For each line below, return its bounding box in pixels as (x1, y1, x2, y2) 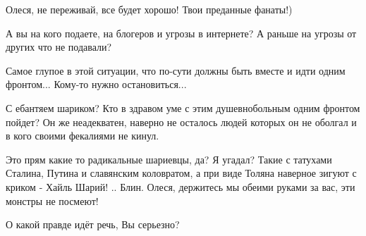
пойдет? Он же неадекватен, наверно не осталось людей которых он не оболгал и (6, 114, 357, 129)
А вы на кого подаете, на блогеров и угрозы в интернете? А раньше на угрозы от (6, 25, 357, 40)
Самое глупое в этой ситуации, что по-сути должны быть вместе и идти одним (6, 63, 346, 77)
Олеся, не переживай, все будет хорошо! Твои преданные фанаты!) (6, 2, 293, 16)
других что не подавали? (6, 39, 112, 54)
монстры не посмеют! (6, 193, 99, 208)
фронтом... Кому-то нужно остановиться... (6, 77, 187, 92)
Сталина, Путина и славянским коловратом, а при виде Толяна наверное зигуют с (6, 166, 357, 180)
